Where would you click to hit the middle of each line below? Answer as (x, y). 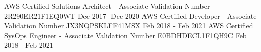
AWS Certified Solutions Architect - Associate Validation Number (107, 6)
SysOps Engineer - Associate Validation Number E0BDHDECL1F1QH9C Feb (125, 35)
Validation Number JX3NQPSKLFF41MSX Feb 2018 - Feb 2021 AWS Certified (129, 26)
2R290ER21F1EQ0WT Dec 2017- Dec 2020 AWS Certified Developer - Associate (130, 16)
